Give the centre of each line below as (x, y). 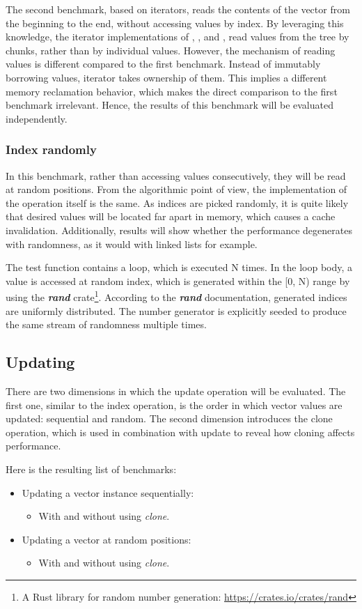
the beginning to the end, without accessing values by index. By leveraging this (175, 23)
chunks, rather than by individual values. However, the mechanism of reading (171, 50)
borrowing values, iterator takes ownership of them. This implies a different (166, 77)
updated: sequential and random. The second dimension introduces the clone (169, 418)
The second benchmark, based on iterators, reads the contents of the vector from (178, 9)
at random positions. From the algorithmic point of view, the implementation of (176, 189)
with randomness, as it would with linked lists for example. (132, 244)
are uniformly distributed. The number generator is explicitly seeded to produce (176, 310)
